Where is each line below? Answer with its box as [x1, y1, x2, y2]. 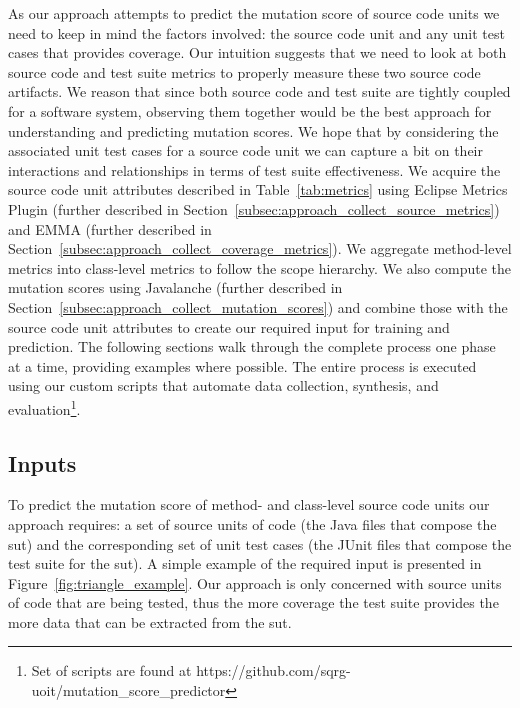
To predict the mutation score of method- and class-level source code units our [8, 494, 490, 515]
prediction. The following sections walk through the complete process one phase [8, 336, 496, 357]
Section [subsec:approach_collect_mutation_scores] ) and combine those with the [8, 296, 508, 317]
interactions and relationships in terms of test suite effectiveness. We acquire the [8, 159, 501, 180]
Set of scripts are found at [31, 660, 192, 681]
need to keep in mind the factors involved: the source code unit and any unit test [8, 22, 505, 43]
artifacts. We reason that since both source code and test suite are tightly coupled [8, 81, 511, 102]
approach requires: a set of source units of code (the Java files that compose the [8, 513, 497, 534]
